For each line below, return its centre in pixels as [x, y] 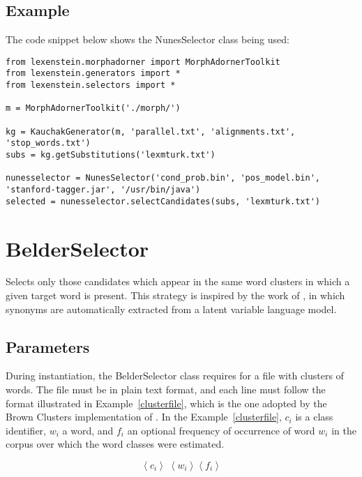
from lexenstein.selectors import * [91, 85]
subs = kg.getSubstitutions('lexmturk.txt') [111, 155]
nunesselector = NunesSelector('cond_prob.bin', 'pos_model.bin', [163, 178]
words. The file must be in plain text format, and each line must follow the [166, 389]
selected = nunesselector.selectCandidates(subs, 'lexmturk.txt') [163, 201]
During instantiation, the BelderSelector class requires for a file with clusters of [175, 376]
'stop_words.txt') [48, 143]
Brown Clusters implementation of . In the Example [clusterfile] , [144, 417]
